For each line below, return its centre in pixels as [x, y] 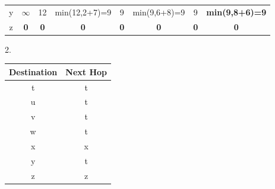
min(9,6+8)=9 [159, 12]
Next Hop [86, 71]
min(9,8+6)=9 [236, 12]
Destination [33, 71]
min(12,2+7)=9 [83, 12]
